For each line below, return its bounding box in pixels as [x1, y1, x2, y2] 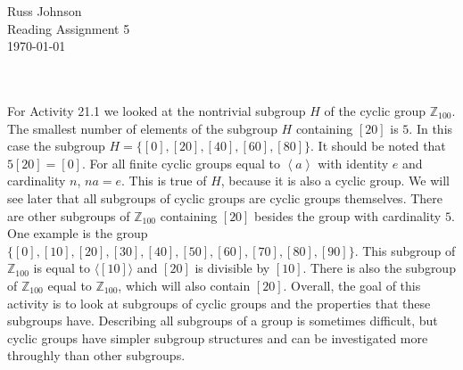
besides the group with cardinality [254, 206, 442, 225]
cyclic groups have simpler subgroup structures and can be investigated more [7, 328, 428, 347]
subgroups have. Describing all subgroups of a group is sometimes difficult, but [7, 311, 438, 330]
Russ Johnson [7, 2, 82, 20]
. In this [409, 119, 453, 137]
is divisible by [194, 259, 270, 277]
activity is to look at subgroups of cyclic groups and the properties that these [7, 293, 431, 312]
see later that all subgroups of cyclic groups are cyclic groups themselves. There [7, 188, 442, 207]
